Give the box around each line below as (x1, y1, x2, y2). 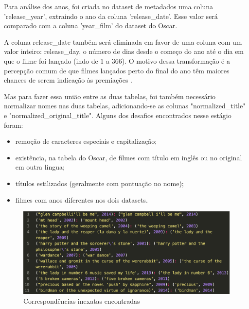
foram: (4, 120, 23, 130)
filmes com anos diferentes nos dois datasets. (15, 194, 148, 205)
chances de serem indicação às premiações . (4, 75, 132, 85)
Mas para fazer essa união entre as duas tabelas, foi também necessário (4, 91, 216, 101)
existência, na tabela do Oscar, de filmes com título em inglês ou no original (15, 152, 242, 162)
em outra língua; (15, 162, 65, 172)
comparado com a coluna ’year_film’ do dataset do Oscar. (4, 20, 178, 31)
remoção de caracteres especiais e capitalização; (15, 136, 157, 146)
